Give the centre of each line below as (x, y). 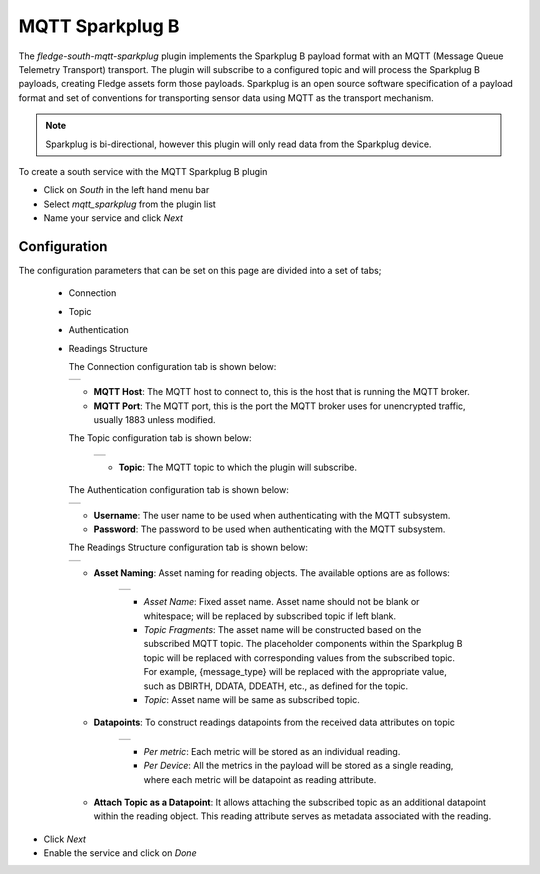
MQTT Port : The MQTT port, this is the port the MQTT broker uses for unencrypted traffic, (279, 406)
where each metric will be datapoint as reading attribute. (260, 779)
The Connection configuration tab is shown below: (172, 366)
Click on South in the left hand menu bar (126, 190)
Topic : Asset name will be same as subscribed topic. (251, 699)
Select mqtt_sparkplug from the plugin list (130, 204)
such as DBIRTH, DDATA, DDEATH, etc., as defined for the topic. (276, 686)
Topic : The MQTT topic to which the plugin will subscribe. (238, 467)
